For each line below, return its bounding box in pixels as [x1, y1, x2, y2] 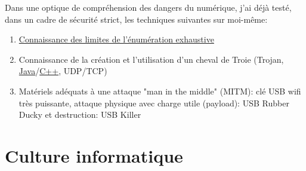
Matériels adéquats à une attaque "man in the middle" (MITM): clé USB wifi [18, 84, 301, 97]
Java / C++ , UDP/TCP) [18, 65, 107, 77]
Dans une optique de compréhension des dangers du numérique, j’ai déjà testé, [5, 1, 292, 13]
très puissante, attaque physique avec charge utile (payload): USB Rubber [18, 96, 289, 109]
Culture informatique [5, 143, 183, 167]
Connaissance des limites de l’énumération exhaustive [18, 33, 214, 45]
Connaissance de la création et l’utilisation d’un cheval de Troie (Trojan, [18, 53, 284, 65]
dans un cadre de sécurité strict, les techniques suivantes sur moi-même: [5, 13, 268, 25]
